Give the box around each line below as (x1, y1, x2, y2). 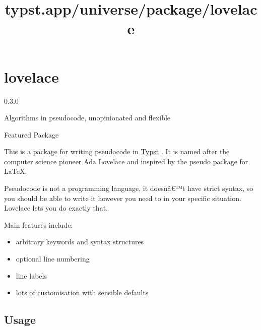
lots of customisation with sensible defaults (16, 287, 149, 298)
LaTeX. (4, 166, 27, 176)
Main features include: (4, 219, 73, 230)
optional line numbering (16, 253, 90, 264)
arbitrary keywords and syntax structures (16, 236, 144, 247)
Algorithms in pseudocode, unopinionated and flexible (4, 112, 171, 123)
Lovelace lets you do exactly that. (4, 203, 108, 213)
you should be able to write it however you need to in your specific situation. (4, 192, 241, 203)
